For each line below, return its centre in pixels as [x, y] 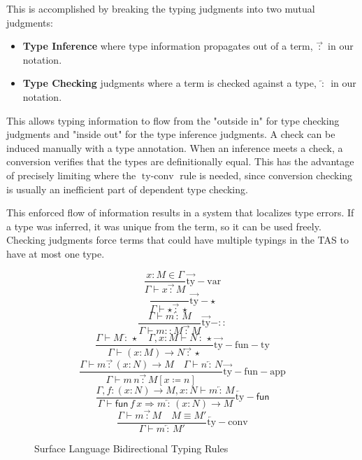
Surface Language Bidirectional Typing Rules [131, 448]
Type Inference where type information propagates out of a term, [168, 46]
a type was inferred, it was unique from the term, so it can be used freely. [164, 226]
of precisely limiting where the [71, 175]
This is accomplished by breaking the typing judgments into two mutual [161, 8]
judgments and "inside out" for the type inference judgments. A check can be [171, 134]
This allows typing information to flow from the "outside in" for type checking [173, 120]
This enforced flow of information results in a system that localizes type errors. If [180, 212]
